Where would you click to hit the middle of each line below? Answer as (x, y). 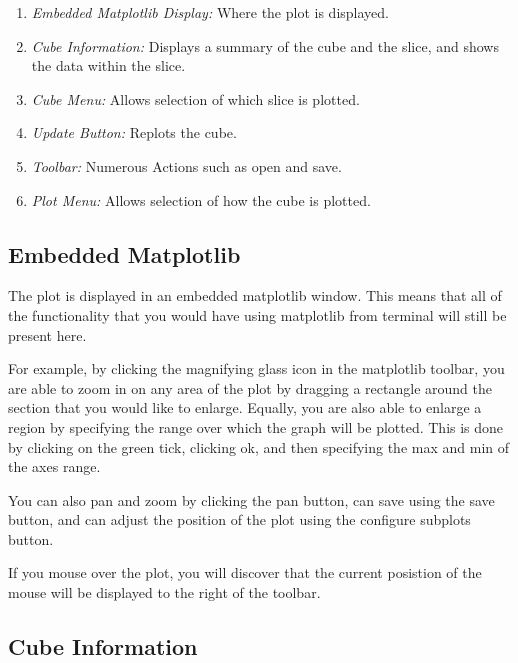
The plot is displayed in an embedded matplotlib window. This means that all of (255, 295)
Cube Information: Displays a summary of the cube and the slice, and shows (265, 45)
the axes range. (54, 466)
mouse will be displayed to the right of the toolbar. (164, 592)
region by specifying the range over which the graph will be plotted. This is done (256, 426)
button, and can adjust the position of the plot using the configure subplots (239, 519)
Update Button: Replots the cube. (134, 132)
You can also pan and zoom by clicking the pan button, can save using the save (251, 499)
